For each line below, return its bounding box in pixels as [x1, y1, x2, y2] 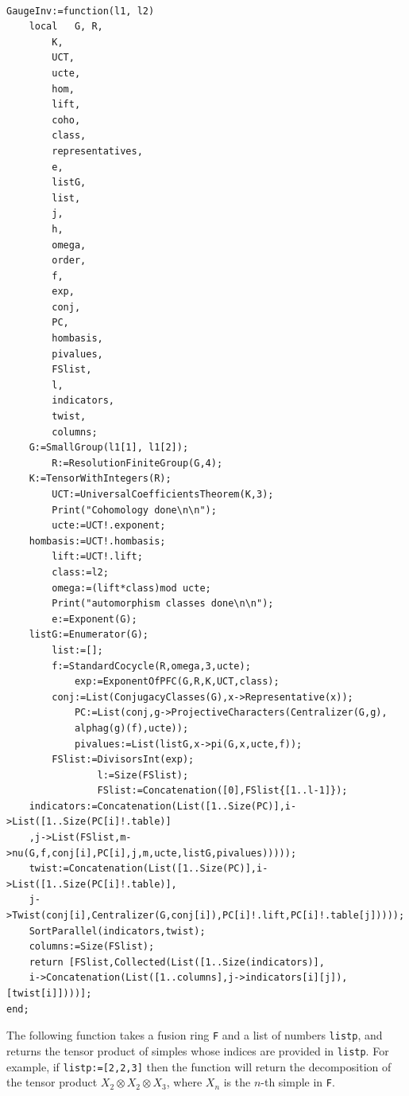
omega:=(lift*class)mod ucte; [52, 582, 211, 594]
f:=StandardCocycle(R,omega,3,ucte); [52, 660, 251, 672]
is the [223, 1074, 251, 1090]
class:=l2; [52, 566, 109, 578]
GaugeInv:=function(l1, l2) [6, 5, 155, 17]
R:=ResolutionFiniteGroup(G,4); [52, 457, 223, 469]
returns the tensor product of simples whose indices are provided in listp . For [6, 1042, 389, 1059]
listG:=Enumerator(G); [29, 629, 149, 641]
